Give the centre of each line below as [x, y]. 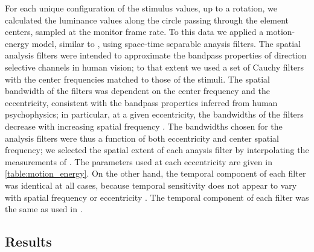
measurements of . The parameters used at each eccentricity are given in [139, 161]
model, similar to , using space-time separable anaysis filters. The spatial [166, 43]
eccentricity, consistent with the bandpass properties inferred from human [141, 102]
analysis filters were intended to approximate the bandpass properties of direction [156, 55]
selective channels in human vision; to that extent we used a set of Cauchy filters [155, 67]
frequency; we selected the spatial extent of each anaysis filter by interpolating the [157, 150]
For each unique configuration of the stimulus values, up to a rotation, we [141, 8]
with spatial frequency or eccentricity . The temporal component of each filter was [157, 197]
